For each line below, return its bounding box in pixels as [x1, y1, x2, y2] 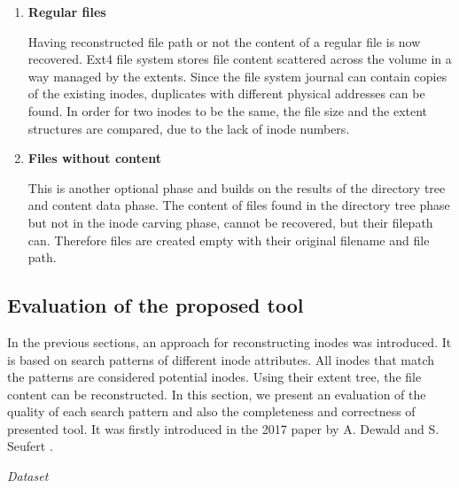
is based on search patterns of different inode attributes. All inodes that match [7, 350, 435, 368]
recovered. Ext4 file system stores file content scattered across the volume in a [27, 50, 452, 68]
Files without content [27, 149, 161, 167]
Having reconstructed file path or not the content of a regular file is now [27, 32, 421, 50]
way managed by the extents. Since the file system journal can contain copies [27, 66, 447, 85]
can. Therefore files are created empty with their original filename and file [27, 230, 430, 249]
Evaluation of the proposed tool [7, 291, 304, 319]
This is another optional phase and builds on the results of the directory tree [27, 178, 446, 197]
